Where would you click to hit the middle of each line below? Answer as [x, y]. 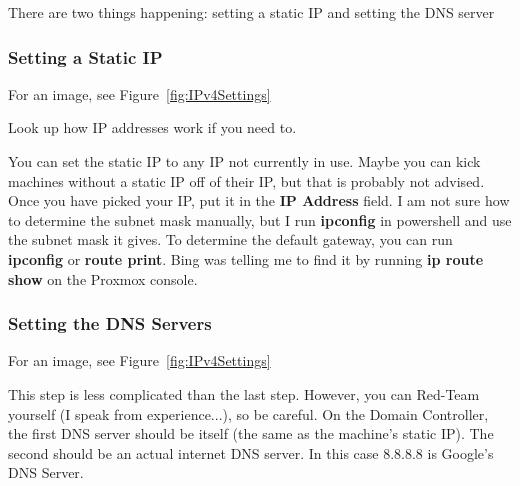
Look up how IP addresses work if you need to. [152, 127]
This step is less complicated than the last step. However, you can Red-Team [244, 393]
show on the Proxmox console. [103, 278]
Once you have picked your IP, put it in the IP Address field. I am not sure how [259, 200]
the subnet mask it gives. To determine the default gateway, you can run [230, 239]
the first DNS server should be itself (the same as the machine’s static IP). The [251, 433]
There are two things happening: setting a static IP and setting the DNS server [251, 12]
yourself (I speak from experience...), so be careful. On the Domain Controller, [248, 413]
